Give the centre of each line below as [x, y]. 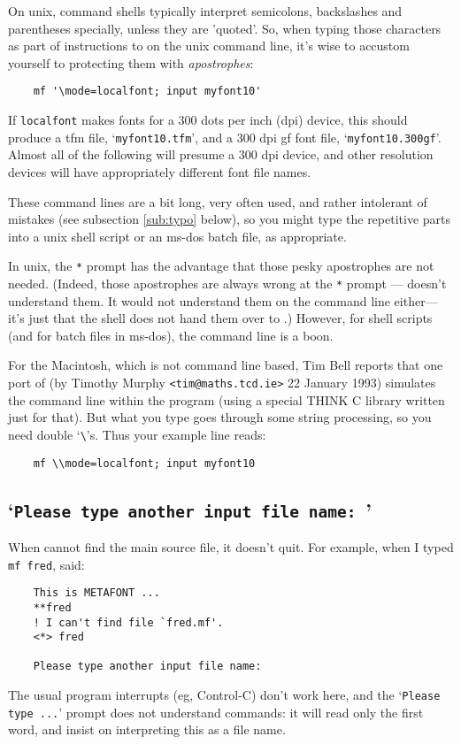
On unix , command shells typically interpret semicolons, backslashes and [205, 11]
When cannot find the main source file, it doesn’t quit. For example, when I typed [231, 546]
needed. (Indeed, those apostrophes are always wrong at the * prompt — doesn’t [227, 283]
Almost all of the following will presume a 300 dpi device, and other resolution [221, 154]
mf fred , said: [46, 564]
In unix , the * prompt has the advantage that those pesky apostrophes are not [221, 266]
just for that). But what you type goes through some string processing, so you [220, 417]
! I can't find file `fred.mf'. [128, 622]
